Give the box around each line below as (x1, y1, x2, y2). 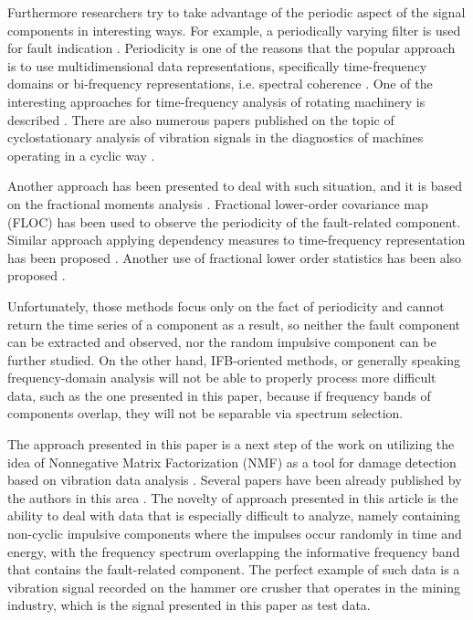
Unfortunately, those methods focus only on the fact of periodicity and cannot (7, 296, 445, 315)
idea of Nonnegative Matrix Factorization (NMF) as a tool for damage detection (7, 452, 457, 471)
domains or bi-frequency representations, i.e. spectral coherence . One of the (7, 74, 433, 93)
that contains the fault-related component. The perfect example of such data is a (7, 560, 460, 579)
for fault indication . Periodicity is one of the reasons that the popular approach (7, 38, 456, 58)
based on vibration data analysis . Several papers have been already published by (7, 470, 462, 489)
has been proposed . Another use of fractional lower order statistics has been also (7, 247, 462, 267)
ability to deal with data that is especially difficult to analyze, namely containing (7, 506, 461, 525)
